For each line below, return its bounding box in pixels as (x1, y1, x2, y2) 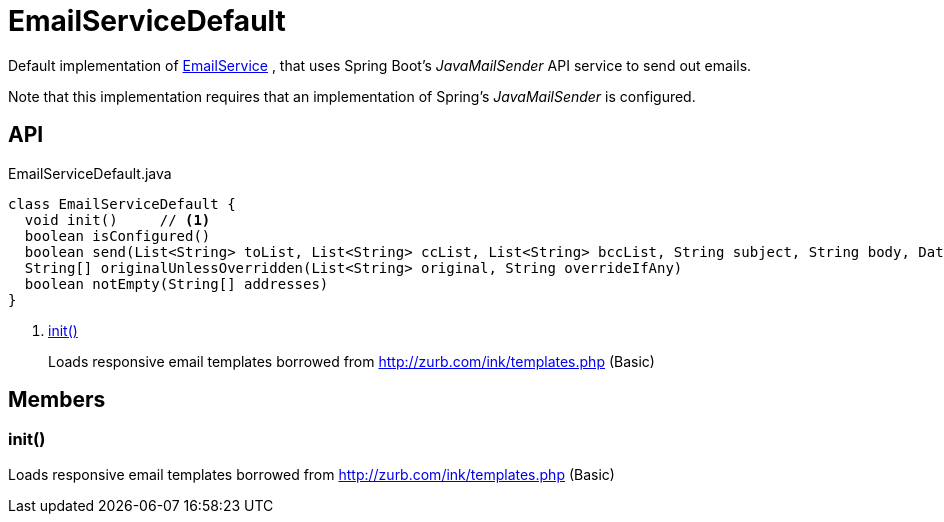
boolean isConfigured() (24, 227, 211, 244)
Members (8, 387, 106, 413)
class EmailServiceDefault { (8, 195, 236, 212)
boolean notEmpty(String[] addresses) (24, 275, 329, 292)
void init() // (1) (24, 211, 211, 228)
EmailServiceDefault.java (8, 164, 172, 182)
